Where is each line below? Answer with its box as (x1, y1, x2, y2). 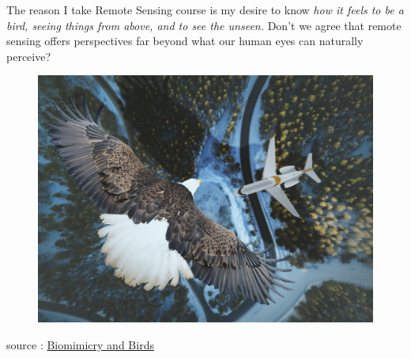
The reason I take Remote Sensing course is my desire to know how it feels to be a (6, 2, 404, 17)
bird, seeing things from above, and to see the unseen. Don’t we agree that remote (6, 17, 402, 33)
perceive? (6, 48, 51, 64)
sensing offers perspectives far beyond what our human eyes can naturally (6, 32, 364, 49)
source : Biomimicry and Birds (6, 336, 154, 352)
